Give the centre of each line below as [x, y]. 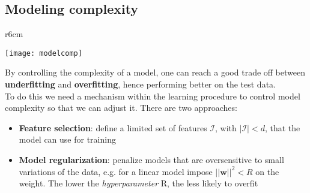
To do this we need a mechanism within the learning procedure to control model [153, 96]
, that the [282, 127]
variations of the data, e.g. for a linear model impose [116, 171]
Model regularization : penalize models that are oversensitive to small [151, 160]
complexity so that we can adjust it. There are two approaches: [121, 108]
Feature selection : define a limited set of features [113, 127]
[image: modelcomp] [44, 53]
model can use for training [67, 139]
